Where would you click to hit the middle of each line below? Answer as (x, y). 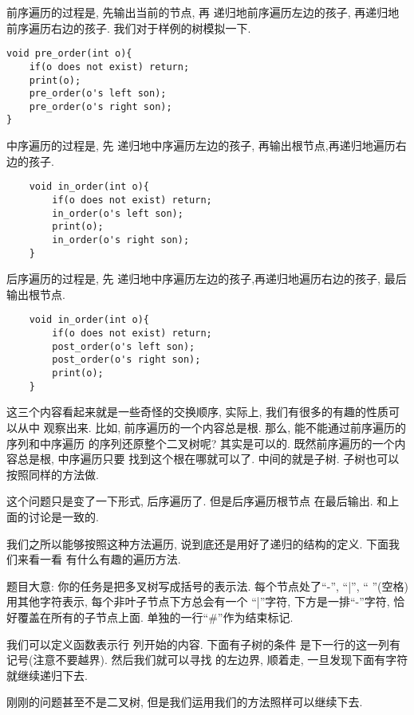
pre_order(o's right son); (101, 106)
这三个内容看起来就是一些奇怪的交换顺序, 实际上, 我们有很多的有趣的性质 (198, 412)
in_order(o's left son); (118, 213)
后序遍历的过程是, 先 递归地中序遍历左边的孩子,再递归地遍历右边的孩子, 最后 (207, 279)
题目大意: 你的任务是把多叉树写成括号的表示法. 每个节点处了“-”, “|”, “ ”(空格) (207, 585)
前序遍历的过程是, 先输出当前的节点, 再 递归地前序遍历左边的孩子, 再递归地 (203, 12)
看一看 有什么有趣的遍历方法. (104, 559)
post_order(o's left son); (124, 346)
